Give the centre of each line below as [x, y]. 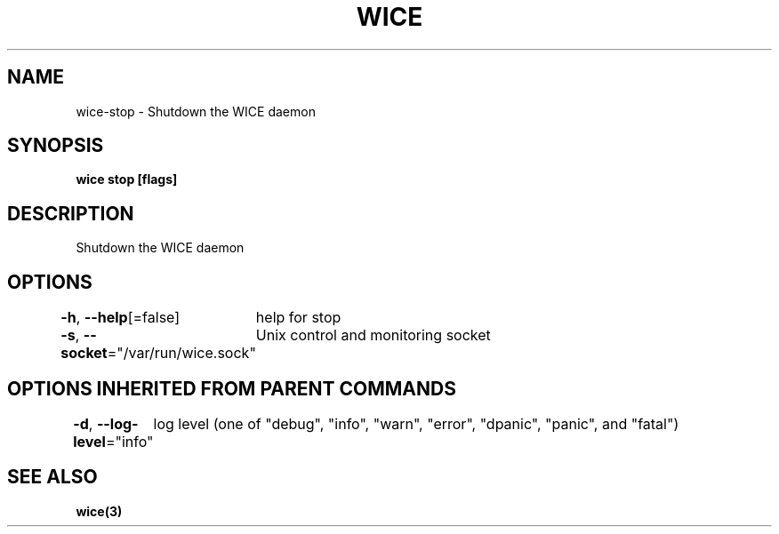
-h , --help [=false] [120, 318]
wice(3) [99, 511]
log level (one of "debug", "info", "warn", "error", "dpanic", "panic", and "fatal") [416, 423]
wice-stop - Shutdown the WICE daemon [196, 111]
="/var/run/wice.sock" [181, 353]
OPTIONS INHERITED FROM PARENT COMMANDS [232, 388]
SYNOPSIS [56, 146]
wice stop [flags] [127, 179]
